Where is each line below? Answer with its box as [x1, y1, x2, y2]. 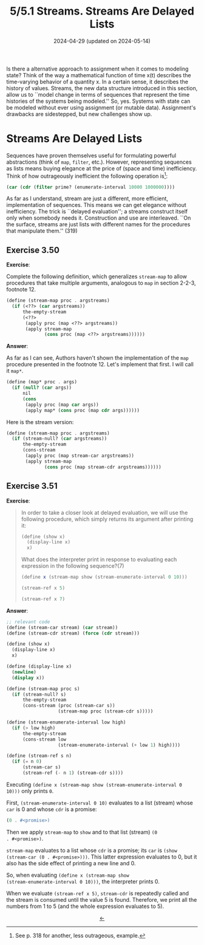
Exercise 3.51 [6, 481, 58, 491]
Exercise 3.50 [6, 245, 59, 255]
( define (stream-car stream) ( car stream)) [6, 624, 118, 630]
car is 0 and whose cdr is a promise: [6, 805, 97, 813]
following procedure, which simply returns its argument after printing [21, 515, 194, 523]
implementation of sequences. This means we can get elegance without [6, 201, 186, 209]
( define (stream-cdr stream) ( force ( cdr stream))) [6, 630, 140, 636]
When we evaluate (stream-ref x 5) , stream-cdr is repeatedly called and [6, 890, 189, 897]
